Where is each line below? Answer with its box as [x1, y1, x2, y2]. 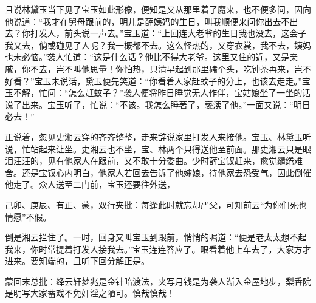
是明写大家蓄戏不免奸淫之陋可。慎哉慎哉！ [5, 287, 175, 299]
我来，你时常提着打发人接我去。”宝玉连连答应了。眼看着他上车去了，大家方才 [5, 242, 311, 255]
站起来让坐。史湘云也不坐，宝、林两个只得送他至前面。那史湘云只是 [30, 142, 303, 155]
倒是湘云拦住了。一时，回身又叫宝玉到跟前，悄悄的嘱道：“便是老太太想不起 [5, 231, 307, 243]
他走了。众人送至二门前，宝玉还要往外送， [5, 178, 175, 191]
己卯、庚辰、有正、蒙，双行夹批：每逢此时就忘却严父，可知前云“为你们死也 [5, 198, 307, 211]
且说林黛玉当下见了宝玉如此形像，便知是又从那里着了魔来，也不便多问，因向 [5, 3, 311, 15]
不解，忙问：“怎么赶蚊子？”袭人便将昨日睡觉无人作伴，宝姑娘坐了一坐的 [13, 86, 303, 99]
